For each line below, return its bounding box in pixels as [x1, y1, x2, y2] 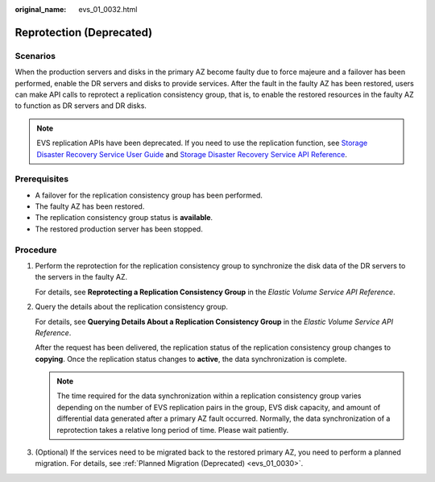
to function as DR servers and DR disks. [14, 101, 147, 110]
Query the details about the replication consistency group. [35, 302, 229, 312]
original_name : [14, 5, 67, 14]
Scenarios [14, 50, 56, 61]
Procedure [14, 244, 57, 256]
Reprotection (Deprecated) [14, 25, 153, 39]
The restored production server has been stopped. [35, 224, 203, 234]
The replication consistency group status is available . [35, 213, 213, 222]
